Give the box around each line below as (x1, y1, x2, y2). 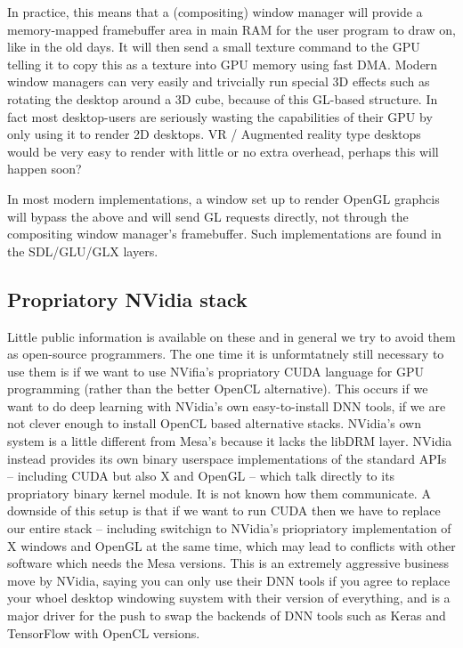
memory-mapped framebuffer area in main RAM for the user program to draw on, (7, 20, 456, 38)
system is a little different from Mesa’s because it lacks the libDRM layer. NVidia (7, 432, 452, 450)
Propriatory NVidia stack (7, 285, 248, 312)
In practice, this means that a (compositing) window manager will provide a (7, 3, 423, 20)
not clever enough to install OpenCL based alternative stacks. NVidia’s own (7, 414, 421, 433)
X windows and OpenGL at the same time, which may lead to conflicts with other (7, 536, 456, 555)
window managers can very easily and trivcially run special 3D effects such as (7, 72, 430, 91)
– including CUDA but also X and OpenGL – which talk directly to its (7, 466, 395, 485)
